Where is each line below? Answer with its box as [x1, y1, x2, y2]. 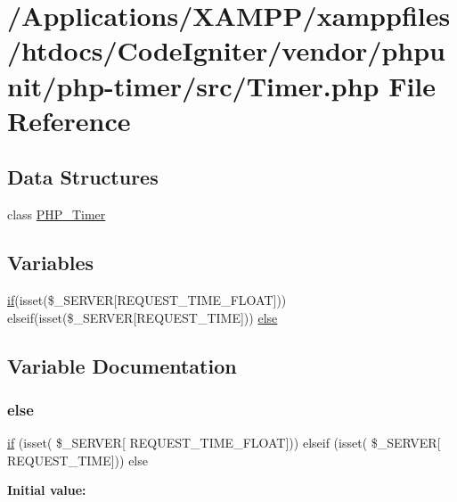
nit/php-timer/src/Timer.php [7, 67, 379, 103]
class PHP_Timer [7, 205, 106, 224]
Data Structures [7, 163, 159, 191]
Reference [7, 102, 131, 138]
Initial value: [7, 481, 86, 499]
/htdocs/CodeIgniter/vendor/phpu [7, 32, 445, 69]
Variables [7, 249, 94, 276]
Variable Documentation [7, 351, 237, 379]
